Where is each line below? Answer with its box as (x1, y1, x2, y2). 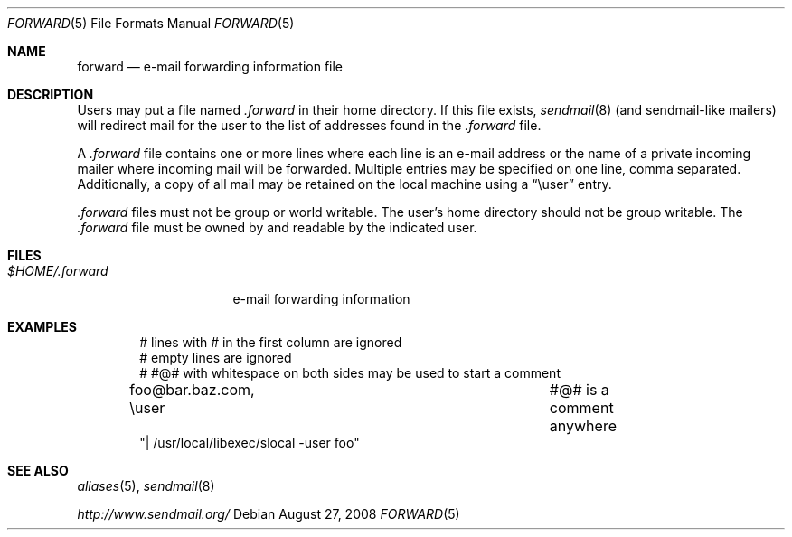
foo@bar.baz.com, (129, 381, 255, 399)
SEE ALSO (7, 463, 69, 478)
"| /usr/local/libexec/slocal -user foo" (139, 435, 360, 450)
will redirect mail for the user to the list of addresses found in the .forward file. (77, 118, 542, 133)
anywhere (549, 417, 617, 435)
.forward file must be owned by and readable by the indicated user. (77, 220, 477, 235)
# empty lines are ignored (139, 350, 292, 365)
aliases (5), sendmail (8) (77, 478, 215, 494)
